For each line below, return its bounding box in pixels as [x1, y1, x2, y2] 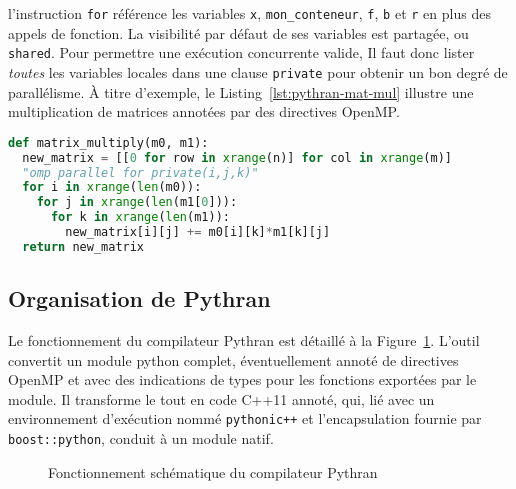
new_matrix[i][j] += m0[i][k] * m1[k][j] [65, 225, 331, 239]
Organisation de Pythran [8, 283, 271, 314]
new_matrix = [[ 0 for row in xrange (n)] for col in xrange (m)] [22, 150, 452, 165]
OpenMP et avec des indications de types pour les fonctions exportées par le [8, 369, 477, 390]
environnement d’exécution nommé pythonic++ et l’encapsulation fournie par [8, 408, 482, 429]
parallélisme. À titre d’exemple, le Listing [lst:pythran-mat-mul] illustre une [8, 81, 474, 102]
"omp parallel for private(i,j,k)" [22, 165, 259, 180]
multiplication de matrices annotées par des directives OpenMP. [8, 101, 400, 122]
